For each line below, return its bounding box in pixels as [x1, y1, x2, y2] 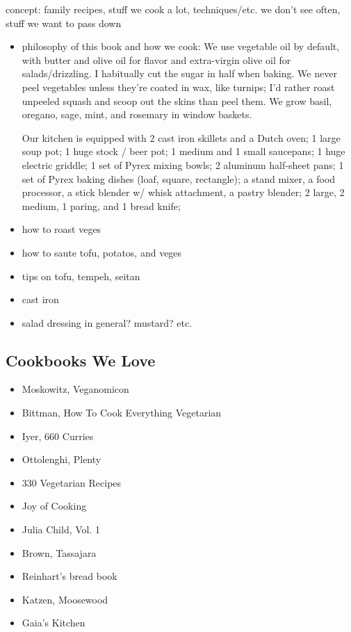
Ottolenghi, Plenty [22, 452, 101, 467]
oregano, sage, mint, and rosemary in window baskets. [22, 107, 252, 122]
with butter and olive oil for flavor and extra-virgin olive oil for [22, 52, 291, 67]
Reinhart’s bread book [22, 569, 117, 583]
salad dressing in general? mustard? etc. [22, 315, 193, 330]
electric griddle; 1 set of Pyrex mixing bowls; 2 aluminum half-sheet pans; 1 [22, 157, 344, 172]
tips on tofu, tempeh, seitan [22, 268, 140, 283]
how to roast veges [22, 222, 101, 236]
